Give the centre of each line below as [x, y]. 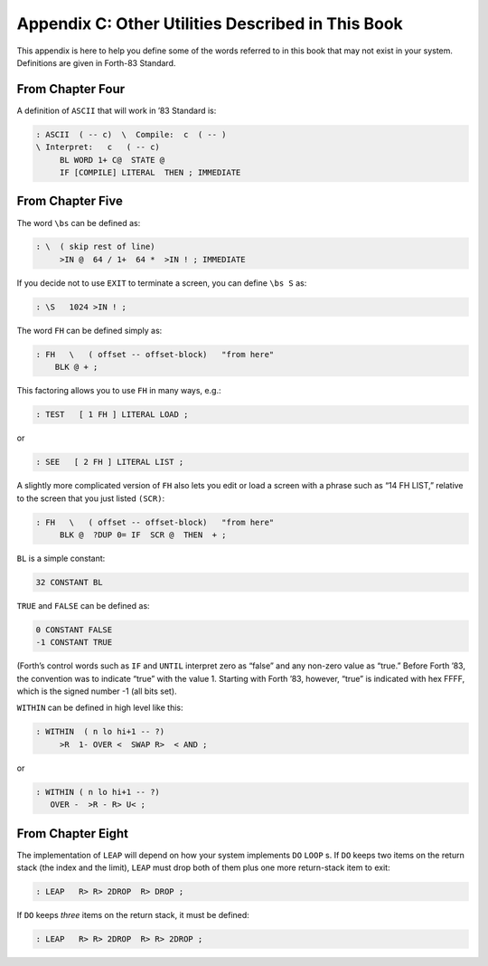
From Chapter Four [71, 89]
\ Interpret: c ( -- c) [98, 147]
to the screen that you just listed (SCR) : [91, 498]
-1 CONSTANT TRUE [74, 643]
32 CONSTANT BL [69, 582]
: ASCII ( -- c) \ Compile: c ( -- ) [131, 134]
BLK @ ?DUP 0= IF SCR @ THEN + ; [143, 535]
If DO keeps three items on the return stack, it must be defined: [133, 914]
